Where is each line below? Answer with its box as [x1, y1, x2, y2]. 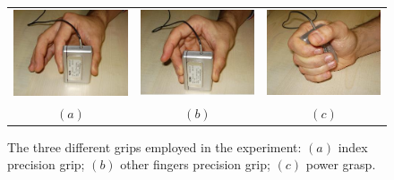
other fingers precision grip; [120, 155, 270, 174]
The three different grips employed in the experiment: [7, 137, 302, 156]
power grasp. [305, 155, 376, 174]
